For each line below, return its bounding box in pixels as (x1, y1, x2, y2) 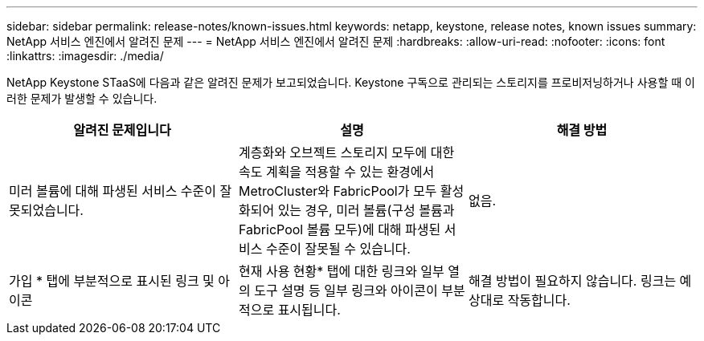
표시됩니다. (277, 302, 341, 318)
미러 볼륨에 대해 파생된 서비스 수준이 (9, 183, 217, 199)
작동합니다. (507, 292, 571, 308)
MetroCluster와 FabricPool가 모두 (238, 183, 437, 199)
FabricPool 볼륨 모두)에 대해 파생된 (238, 221, 441, 237)
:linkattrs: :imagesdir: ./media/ (6, 49, 164, 63)
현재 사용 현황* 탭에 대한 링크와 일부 (238, 263, 444, 279)
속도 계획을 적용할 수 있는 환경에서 (238, 164, 435, 180)
